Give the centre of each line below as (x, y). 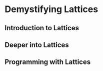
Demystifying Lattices (51, 9)
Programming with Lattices (48, 62)
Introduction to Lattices (42, 28)
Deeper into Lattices (37, 45)
